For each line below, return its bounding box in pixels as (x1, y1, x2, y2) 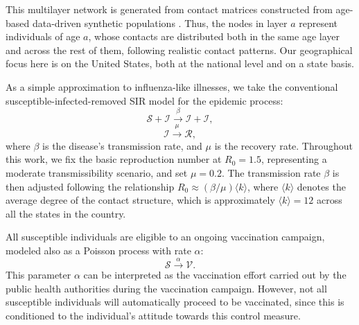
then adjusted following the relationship (6, 179, 175, 193)
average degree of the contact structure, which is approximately (6, 193, 275, 207)
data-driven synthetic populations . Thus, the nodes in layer (32, 15, 288, 30)
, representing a (261, 152, 327, 166)
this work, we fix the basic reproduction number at (6, 152, 222, 166)
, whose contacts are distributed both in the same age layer (88, 29, 340, 44)
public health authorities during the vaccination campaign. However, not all (6, 281, 327, 295)
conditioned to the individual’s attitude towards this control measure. (6, 308, 301, 323)
